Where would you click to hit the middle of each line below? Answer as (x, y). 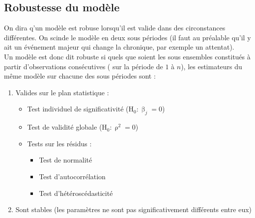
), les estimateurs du (212, 66)
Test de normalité (66, 160)
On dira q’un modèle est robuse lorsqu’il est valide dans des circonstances (115, 28)
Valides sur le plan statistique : (62, 92)
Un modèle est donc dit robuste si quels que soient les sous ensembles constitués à (127, 56)
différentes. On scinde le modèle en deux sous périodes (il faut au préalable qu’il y (127, 37)
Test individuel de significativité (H (80, 109)
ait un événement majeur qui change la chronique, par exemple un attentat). (119, 47)
